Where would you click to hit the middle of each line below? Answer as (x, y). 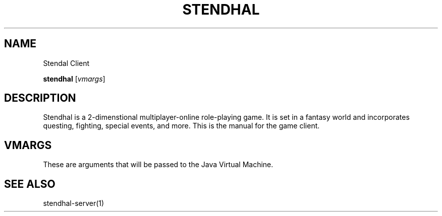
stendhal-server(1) (74, 203)
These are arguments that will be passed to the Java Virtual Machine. (158, 165)
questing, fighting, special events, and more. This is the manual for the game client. (181, 126)
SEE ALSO (30, 184)
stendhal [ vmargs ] (74, 79)
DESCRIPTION (40, 98)
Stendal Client (66, 63)
